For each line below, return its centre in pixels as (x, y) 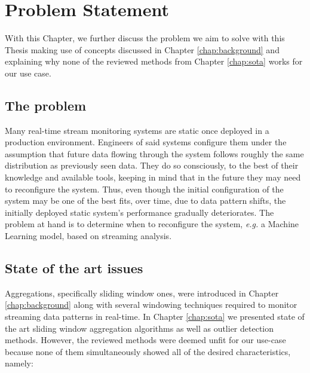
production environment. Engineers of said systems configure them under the (146, 142)
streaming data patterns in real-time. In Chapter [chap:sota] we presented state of (155, 317)
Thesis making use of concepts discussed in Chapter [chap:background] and (142, 49)
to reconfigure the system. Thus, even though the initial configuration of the (144, 189)
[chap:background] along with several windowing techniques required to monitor (151, 305)
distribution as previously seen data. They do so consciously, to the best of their (152, 165)
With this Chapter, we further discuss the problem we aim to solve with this (145, 38)
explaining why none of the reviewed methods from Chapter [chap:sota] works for (154, 61)
